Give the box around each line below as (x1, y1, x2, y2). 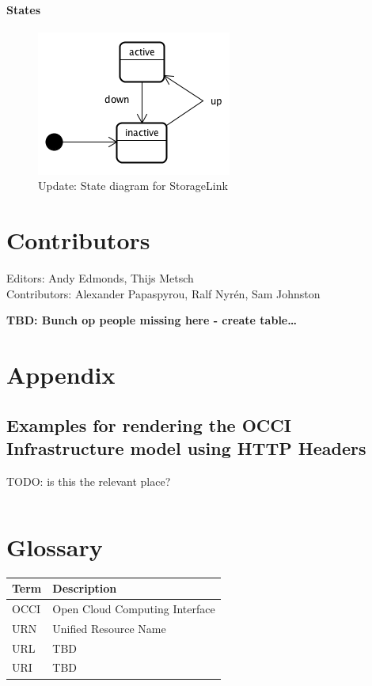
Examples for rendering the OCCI (6, 412, 291, 437)
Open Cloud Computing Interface (52, 600, 215, 616)
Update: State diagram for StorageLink (38, 177, 228, 194)
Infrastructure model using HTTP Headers (6, 436, 366, 460)
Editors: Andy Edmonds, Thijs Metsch (6, 270, 194, 286)
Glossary (6, 530, 103, 563)
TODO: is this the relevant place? (6, 472, 171, 489)
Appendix (6, 358, 116, 391)
